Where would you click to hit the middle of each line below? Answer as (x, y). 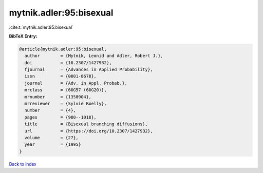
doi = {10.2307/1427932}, (68, 63)
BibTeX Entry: (23, 36)
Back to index (23, 164)
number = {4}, (50, 110)
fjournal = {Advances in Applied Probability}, (89, 70)
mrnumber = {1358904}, (58, 97)
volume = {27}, (52, 138)
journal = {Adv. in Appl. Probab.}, (76, 83)
